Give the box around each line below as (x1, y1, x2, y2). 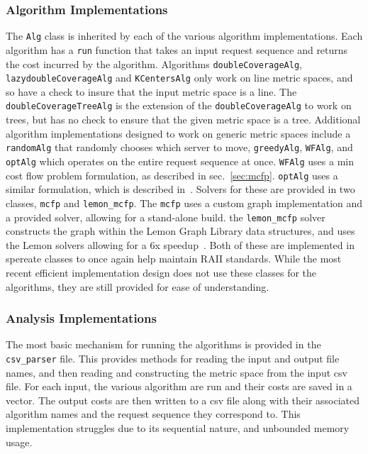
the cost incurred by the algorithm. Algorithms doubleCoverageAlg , (6, 56, 302, 71)
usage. (6, 434, 33, 449)
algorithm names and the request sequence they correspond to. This (6, 406, 301, 421)
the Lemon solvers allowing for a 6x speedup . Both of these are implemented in (6, 237, 355, 252)
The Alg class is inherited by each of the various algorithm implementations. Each (6, 28, 363, 43)
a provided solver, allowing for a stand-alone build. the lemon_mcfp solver (6, 209, 325, 224)
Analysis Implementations (6, 309, 157, 327)
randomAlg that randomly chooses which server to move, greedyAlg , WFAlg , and (6, 140, 353, 155)
